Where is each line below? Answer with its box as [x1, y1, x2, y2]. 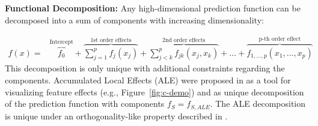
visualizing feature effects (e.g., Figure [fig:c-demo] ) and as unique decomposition [5, 85, 304, 98]
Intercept [49, 38, 73, 45]
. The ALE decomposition [210, 97, 306, 110]
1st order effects [90, 37, 132, 43]
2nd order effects [162, 37, 206, 43]
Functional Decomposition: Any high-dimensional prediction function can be [5, 2, 301, 14]
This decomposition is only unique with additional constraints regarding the [5, 62, 285, 74]
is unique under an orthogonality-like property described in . [5, 109, 228, 122]
